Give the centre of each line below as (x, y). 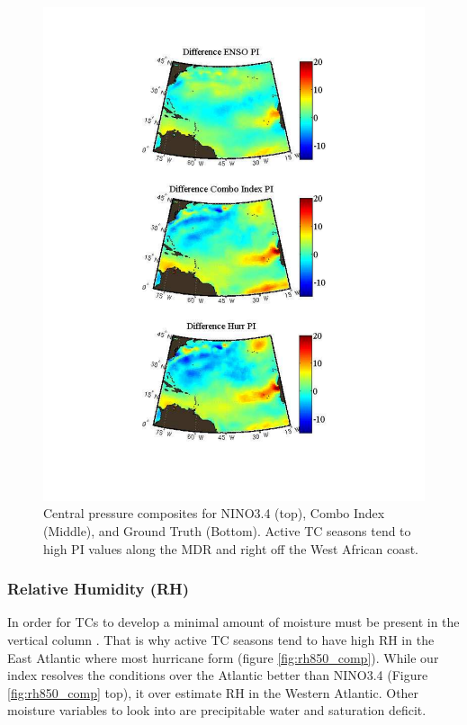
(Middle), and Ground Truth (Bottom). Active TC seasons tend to (227, 531)
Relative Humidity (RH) (99, 589)
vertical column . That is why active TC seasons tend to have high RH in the (221, 640)
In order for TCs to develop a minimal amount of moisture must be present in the (233, 622)
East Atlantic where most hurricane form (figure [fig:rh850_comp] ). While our (223, 657)
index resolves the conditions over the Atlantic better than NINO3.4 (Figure (218, 675)
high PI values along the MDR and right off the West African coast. (231, 548)
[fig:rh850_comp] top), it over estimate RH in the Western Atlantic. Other (213, 692)
